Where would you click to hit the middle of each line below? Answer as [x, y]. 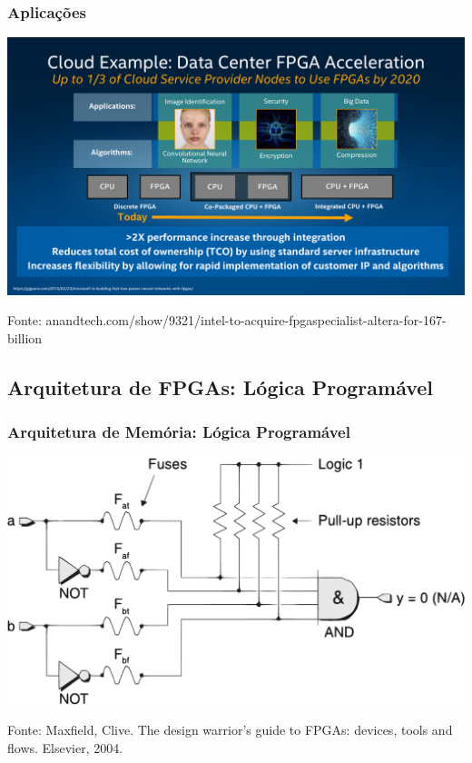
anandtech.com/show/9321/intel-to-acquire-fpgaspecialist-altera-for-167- [246, 320]
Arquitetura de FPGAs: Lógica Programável [221, 386]
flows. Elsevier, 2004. [65, 747]
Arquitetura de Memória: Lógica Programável [179, 432]
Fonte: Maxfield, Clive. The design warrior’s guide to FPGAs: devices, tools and [230, 730]
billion [25, 337]
